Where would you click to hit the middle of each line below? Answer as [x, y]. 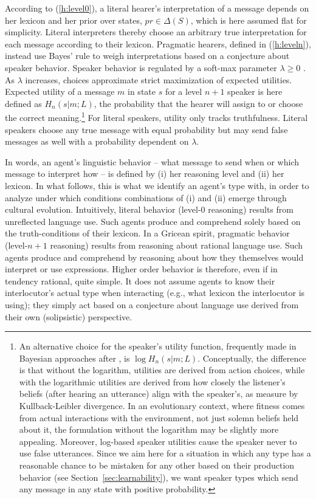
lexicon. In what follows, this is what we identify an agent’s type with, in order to [157, 185]
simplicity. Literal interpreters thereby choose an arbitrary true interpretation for [156, 32]
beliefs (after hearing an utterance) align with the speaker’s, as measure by [159, 394]
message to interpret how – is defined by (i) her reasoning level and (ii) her [145, 174]
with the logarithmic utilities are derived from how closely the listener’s [152, 381]
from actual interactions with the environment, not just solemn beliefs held [159, 417]
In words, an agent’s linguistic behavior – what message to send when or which [152, 161]
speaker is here [255, 91]
